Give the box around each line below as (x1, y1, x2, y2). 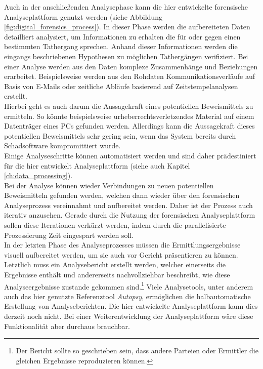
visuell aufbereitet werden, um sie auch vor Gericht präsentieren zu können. (4, 249, 238, 260)
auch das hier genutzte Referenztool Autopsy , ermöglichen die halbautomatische (4, 291, 251, 301)
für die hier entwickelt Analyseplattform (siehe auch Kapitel (4, 160, 190, 171)
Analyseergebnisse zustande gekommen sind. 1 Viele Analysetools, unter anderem (4, 279, 253, 292)
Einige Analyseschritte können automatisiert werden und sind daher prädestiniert (4, 150, 256, 160)
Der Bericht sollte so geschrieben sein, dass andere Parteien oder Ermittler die (16, 345, 258, 356)
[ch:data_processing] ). (4, 170, 73, 181)
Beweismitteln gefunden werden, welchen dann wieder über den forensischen (4, 190, 240, 200)
